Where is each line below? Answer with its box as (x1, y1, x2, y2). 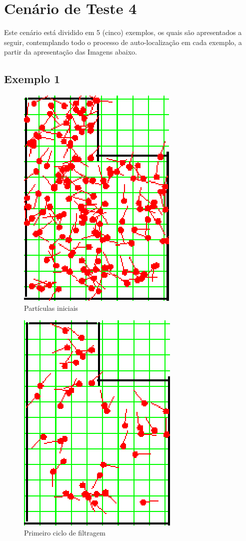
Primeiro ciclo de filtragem (24, 527, 105, 537)
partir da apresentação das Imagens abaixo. (4, 47, 137, 57)
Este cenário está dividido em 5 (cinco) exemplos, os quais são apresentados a (4, 27, 242, 38)
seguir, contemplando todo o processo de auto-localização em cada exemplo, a (4, 37, 242, 47)
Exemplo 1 (4, 71, 60, 87)
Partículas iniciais (24, 302, 78, 313)
